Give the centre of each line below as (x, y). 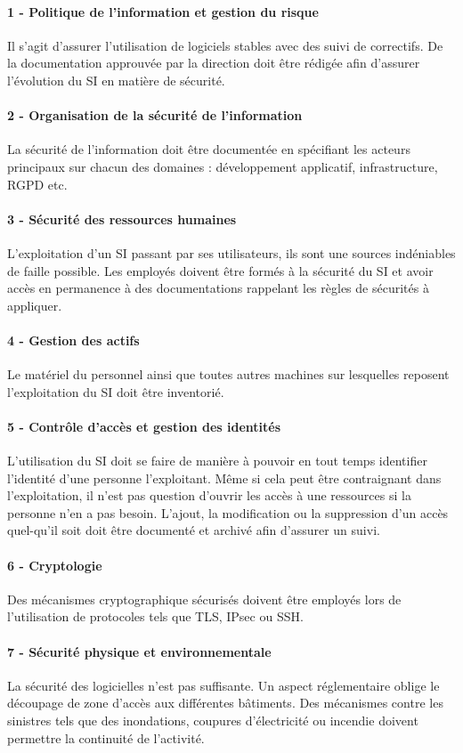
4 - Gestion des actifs (73, 340)
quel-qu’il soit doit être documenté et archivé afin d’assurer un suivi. (194, 530)
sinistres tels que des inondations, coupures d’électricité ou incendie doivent (213, 721)
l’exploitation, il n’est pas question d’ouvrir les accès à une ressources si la (209, 495)
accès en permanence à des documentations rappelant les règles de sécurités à (218, 288)
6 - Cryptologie (55, 565)
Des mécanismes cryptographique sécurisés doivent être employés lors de (204, 599)
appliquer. (35, 305)
